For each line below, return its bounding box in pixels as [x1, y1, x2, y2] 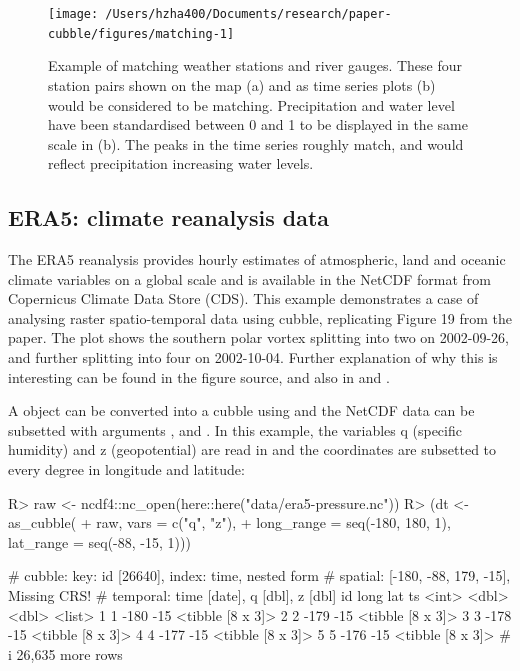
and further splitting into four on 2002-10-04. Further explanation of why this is [8, 347, 498, 368]
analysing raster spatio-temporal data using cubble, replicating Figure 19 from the [8, 307, 512, 328]
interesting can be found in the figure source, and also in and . [8, 366, 390, 387]
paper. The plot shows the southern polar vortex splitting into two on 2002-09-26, [8, 327, 509, 348]
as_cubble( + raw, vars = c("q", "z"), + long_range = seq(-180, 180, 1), [8, 512, 451, 533]
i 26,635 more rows [8, 643, 123, 664]
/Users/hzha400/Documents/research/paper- [105, 7, 392, 21]
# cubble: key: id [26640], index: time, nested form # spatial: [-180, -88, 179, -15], [8, 565, 511, 586]
